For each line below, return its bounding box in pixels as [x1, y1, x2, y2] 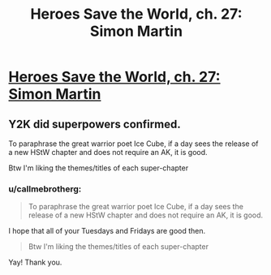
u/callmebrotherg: [8, 183, 82, 195]
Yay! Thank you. [8, 257, 62, 268]
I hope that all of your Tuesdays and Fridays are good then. [8, 226, 206, 236]
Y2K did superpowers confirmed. [8, 117, 181, 131]
